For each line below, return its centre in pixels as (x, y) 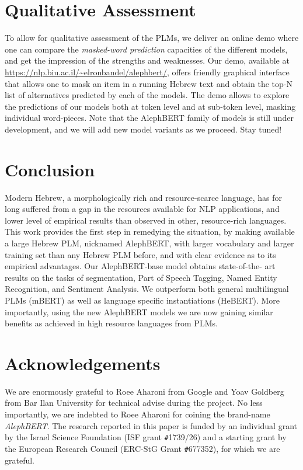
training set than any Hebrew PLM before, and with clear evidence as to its (140, 254)
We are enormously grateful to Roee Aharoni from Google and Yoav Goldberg (144, 391)
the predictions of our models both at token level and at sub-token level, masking (150, 106)
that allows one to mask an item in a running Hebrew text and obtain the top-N (149, 83)
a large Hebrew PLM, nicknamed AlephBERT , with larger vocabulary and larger (149, 243)
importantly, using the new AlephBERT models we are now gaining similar (139, 311)
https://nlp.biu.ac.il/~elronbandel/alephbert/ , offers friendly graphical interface (147, 72)
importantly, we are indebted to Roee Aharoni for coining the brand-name (137, 414)
